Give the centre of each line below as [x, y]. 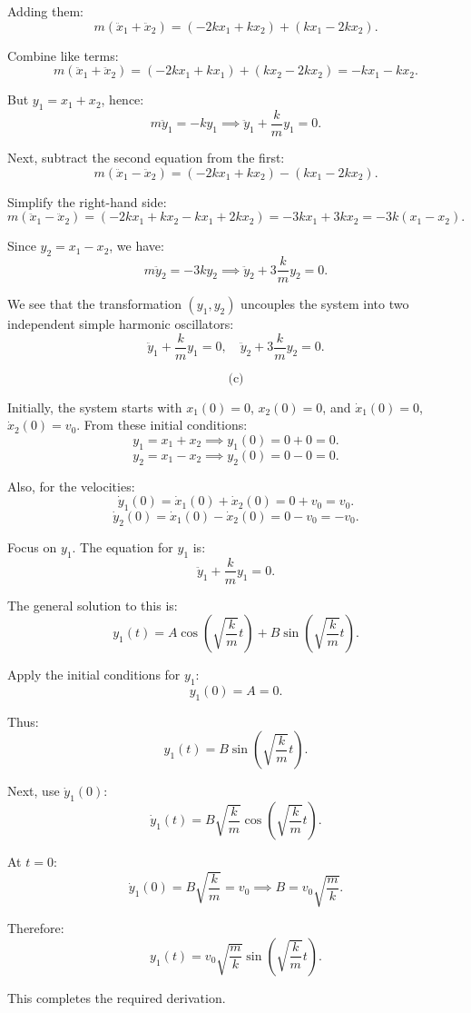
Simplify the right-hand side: [87, 201]
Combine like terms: [63, 55]
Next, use [34, 791]
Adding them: [46, 11]
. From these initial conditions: [162, 425]
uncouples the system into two [325, 304]
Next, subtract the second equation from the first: [146, 158]
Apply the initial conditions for [94, 675]
